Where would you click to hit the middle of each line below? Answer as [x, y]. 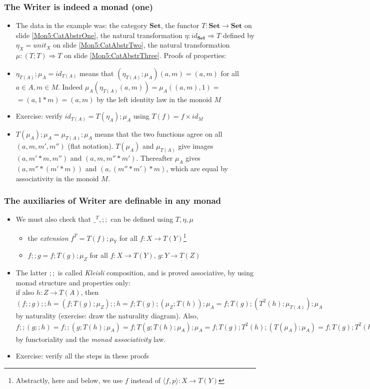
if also [25, 292]
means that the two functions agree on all [158, 134]
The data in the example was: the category [81, 25]
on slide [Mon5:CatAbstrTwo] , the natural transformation [141, 45]
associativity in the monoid [57, 178]
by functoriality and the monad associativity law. [91, 339]
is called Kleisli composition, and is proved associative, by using [155, 273]
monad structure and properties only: [73, 282]
